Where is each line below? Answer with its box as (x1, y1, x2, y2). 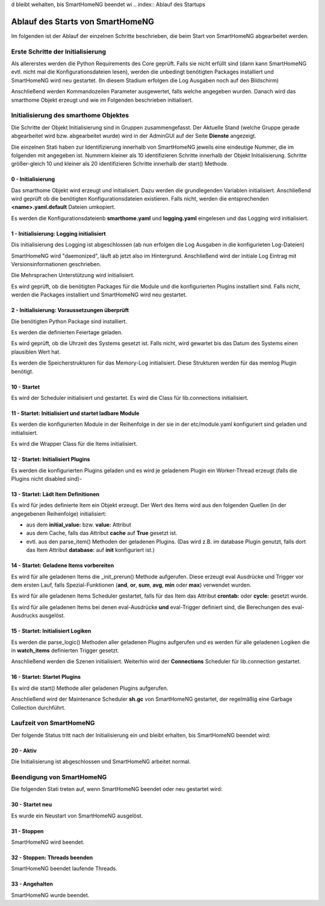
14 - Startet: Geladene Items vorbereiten (11, 562, 114, 569)
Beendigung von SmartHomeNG (11, 773, 107, 781)
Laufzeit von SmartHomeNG (11, 719, 95, 727)
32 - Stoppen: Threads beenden (11, 854, 93, 861)
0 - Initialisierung (11, 175, 55, 183)
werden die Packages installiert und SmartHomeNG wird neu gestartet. (11, 291, 187, 298)
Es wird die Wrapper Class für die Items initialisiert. (11, 440, 138, 448)
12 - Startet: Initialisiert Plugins (11, 455, 90, 463)
